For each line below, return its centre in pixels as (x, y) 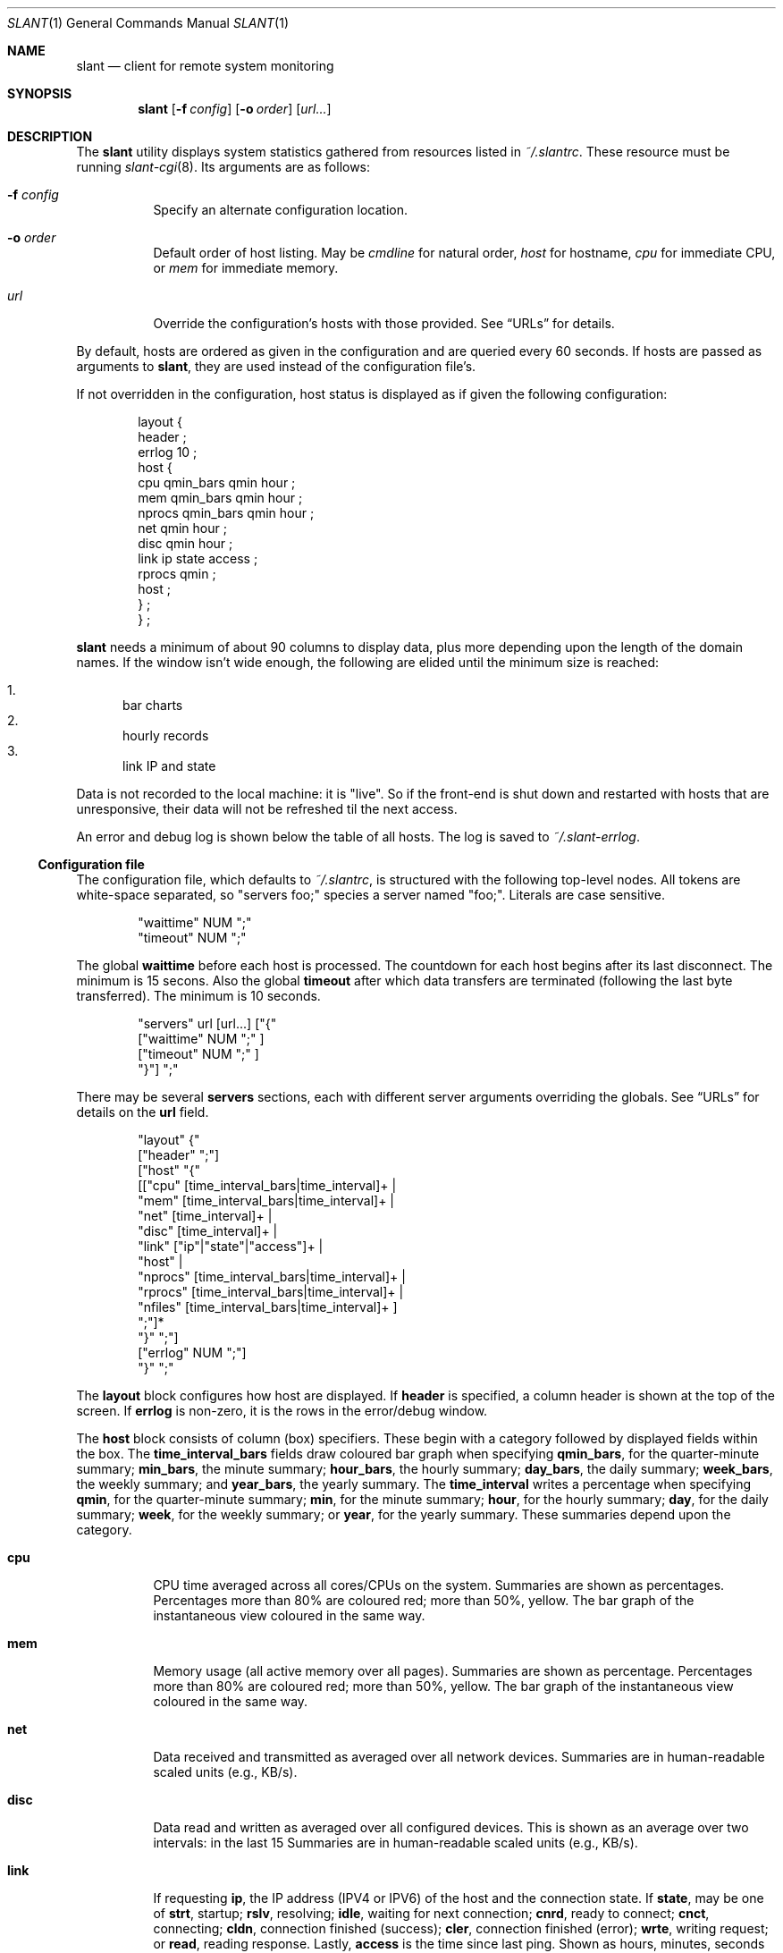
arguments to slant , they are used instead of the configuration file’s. (276, 366)
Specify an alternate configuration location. (281, 210)
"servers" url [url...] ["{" (207, 1023)
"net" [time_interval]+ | (205, 1216)
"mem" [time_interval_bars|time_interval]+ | (266, 1201)
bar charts (153, 705)
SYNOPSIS (40, 93)
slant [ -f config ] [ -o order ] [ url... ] (235, 109)
